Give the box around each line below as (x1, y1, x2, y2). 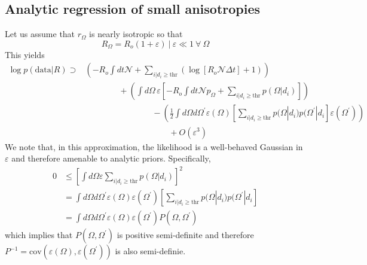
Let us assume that (5, 28, 75, 40)
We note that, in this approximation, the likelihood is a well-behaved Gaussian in (5, 140, 303, 153)
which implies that (5, 229, 73, 241)
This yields (5, 48, 45, 60)
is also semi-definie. (115, 245, 186, 257)
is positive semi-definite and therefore (117, 229, 254, 241)
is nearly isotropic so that (89, 28, 183, 40)
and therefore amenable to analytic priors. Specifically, (11, 152, 211, 165)
